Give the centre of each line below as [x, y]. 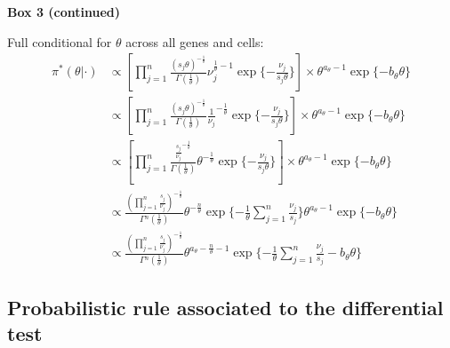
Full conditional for [60, 41]
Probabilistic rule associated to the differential [225, 308]
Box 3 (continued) [64, 12]
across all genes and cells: [195, 41]
